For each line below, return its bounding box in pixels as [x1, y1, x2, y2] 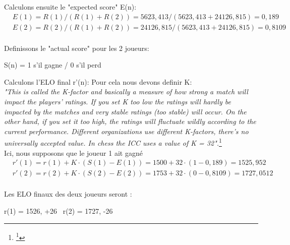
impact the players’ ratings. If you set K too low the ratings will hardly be [4, 96, 231, 107]
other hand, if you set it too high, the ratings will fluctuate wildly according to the [4, 116, 256, 127]
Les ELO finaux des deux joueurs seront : [4, 189, 132, 199]
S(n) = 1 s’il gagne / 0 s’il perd [4, 59, 101, 70]
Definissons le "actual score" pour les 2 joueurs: [4, 42, 149, 53]
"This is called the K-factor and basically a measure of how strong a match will [4, 86, 248, 97]
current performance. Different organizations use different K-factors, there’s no [4, 126, 249, 136]
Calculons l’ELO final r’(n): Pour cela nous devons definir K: [4, 76, 192, 87]
